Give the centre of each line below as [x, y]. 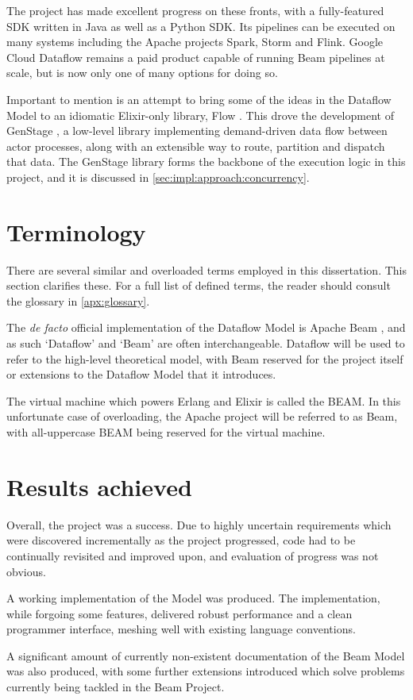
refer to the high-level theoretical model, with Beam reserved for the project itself [205, 358]
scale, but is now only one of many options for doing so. [142, 73]
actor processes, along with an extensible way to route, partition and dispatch [196, 146]
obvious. [26, 571]
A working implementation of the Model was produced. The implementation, [193, 598]
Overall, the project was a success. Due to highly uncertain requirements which [199, 524]
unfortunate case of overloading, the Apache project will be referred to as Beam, [202, 416]
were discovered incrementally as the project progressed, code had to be [181, 540]
